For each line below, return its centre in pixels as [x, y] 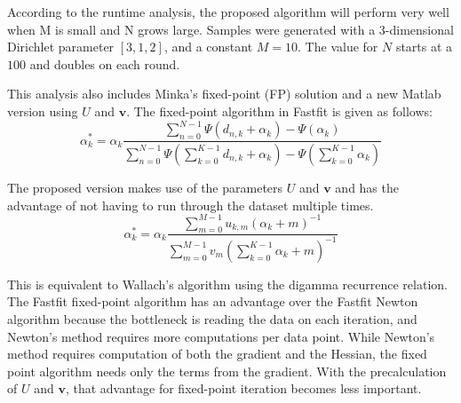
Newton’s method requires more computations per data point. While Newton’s [221, 336]
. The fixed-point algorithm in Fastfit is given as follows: [279, 111]
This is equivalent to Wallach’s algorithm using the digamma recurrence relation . [227, 284]
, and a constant [208, 47]
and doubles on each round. [105, 63]
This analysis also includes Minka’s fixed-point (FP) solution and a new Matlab [224, 94]
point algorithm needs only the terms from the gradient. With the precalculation [227, 371]
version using [43, 111]
